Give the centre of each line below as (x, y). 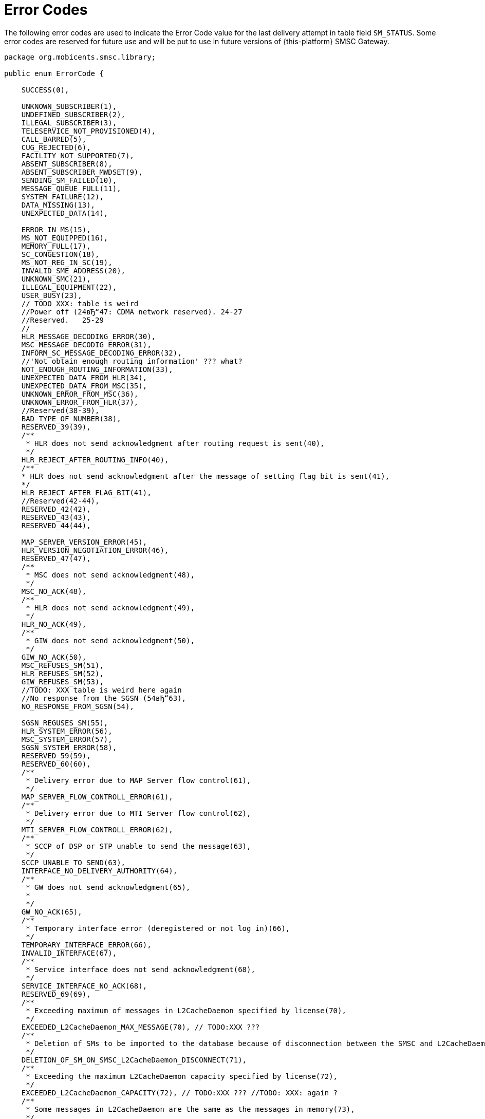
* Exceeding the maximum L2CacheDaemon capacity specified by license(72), (182, 1076)
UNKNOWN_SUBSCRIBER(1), (69, 106)
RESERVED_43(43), (56, 517)
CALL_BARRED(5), (54, 139)
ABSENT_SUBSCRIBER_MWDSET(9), (82, 172)
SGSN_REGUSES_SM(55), (65, 723)
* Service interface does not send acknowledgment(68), (141, 969)
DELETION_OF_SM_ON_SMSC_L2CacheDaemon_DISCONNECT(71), (134, 1060)
